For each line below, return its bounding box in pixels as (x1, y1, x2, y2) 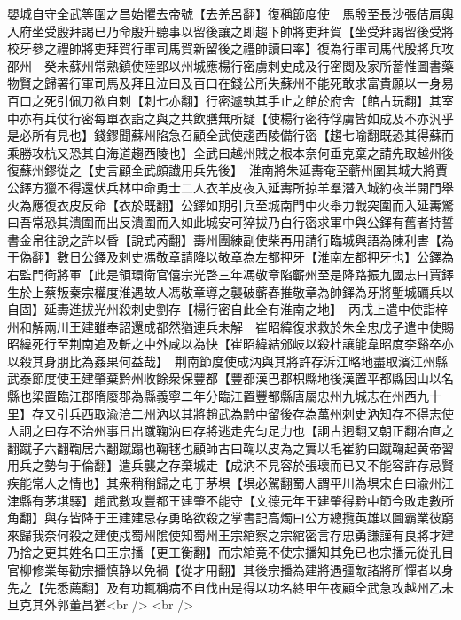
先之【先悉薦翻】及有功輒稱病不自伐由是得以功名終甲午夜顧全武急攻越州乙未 (7, 577, 454, 596)
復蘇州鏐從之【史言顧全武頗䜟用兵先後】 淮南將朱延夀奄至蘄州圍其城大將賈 (7, 161, 448, 179)
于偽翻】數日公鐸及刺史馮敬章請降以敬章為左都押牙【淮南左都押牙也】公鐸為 (7, 247, 454, 266)
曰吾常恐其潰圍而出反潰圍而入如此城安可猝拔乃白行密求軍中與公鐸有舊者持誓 (7, 213, 454, 232)
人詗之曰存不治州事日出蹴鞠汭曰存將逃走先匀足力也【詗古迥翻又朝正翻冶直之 (7, 421, 454, 440)
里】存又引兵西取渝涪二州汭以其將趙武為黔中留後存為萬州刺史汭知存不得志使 (7, 404, 454, 422)
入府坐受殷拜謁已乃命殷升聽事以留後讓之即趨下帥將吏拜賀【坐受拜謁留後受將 (7, 21, 454, 40)
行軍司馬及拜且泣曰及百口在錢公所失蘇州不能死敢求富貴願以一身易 (68, 74, 454, 92)
